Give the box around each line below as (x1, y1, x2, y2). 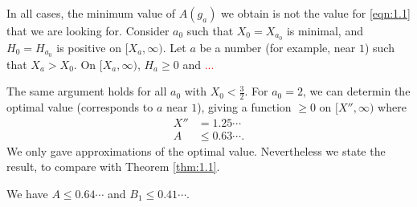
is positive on (56, 39, 121, 55)
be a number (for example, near (199, 39, 356, 55)
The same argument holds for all (6, 83, 167, 99)
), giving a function (197, 99, 292, 116)
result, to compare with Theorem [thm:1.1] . (6, 158, 220, 175)
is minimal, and (286, 22, 363, 39)
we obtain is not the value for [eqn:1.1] (221, 5, 411, 21)
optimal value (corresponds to (6, 99, 153, 116)
